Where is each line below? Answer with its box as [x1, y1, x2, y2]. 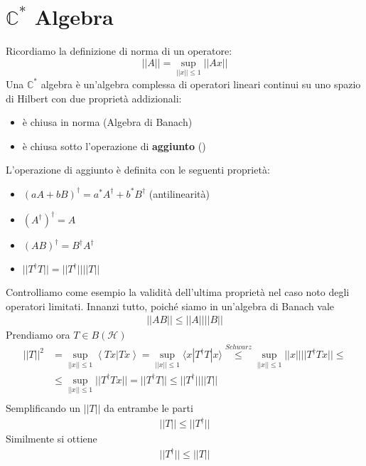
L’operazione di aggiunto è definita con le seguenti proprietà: [6, 162, 270, 177]
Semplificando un [6, 401, 81, 415]
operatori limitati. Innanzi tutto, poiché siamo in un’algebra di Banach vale [6, 298, 335, 313]
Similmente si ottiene [6, 431, 97, 446]
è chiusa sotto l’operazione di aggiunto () [22, 138, 206, 153]
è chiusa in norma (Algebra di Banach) [22, 115, 193, 129]
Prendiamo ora [6, 327, 70, 342]
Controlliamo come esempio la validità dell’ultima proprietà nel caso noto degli [6, 285, 350, 299]
